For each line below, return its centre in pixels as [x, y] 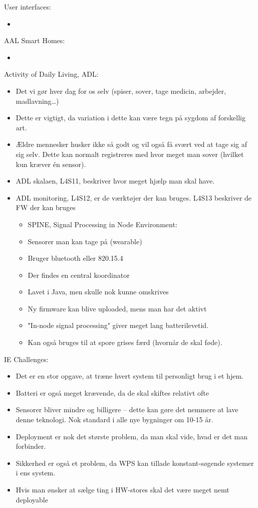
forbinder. [31, 446]
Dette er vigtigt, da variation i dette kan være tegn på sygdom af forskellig [131, 118]
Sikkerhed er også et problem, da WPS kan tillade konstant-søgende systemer [135, 463]
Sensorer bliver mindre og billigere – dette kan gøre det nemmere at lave [127, 409]
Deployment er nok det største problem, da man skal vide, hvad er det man [132, 436]
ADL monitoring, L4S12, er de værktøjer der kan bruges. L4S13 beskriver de [134, 197]
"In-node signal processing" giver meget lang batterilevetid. [118, 325]
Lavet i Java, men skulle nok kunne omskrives [98, 292]
